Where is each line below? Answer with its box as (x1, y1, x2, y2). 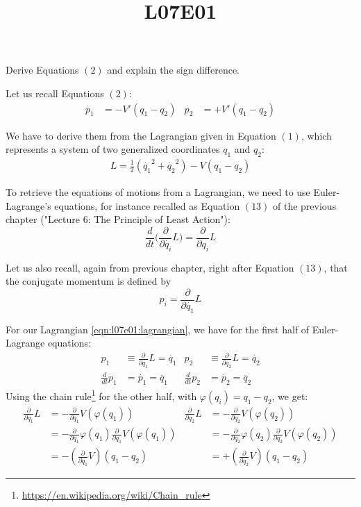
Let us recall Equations (6, 85, 104, 100)
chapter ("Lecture (6, 212, 81, 226)
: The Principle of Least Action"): (87, 212, 230, 226)
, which (301, 128, 332, 142)
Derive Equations (6, 63, 79, 77)
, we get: (271, 388, 308, 403)
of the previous (273, 198, 337, 213)
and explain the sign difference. (107, 63, 240, 77)
